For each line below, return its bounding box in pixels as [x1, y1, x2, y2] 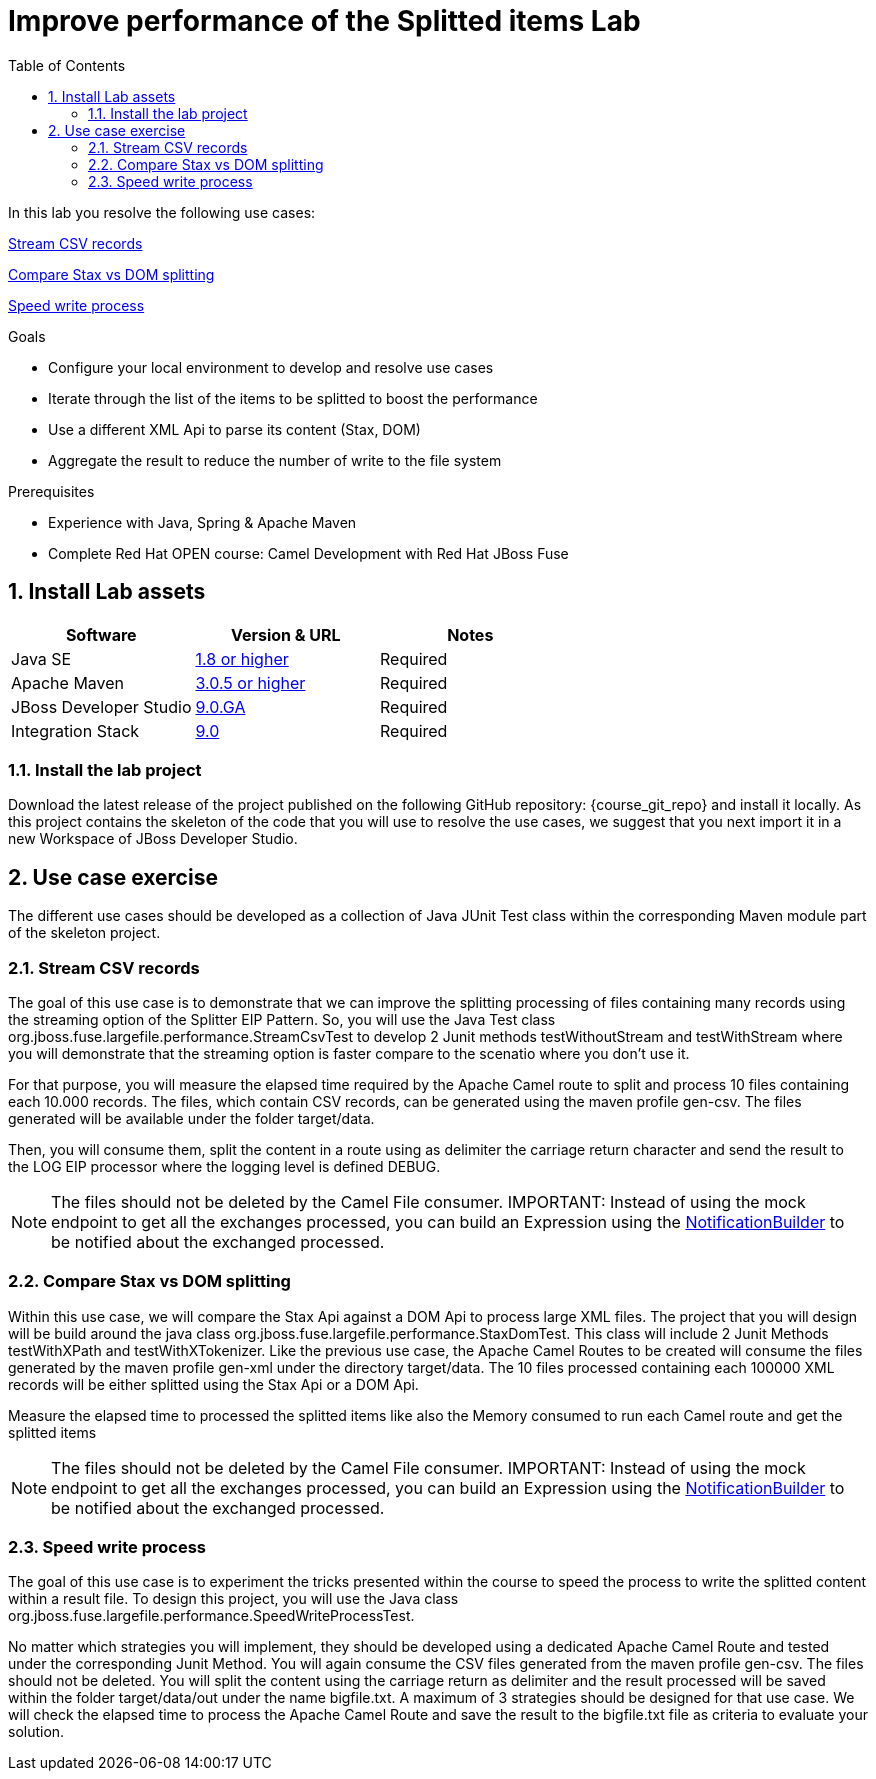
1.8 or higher [195, 648, 289, 669]
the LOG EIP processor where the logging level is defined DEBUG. [8, 1157, 441, 1175]
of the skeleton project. [8, 924, 161, 942]
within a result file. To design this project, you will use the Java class [8, 1590, 459, 1608]
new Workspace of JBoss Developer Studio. [8, 830, 298, 848]
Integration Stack [11, 720, 140, 741]
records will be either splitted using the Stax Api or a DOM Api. [8, 1375, 419, 1393]
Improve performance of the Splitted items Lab [8, 4, 641, 38]
